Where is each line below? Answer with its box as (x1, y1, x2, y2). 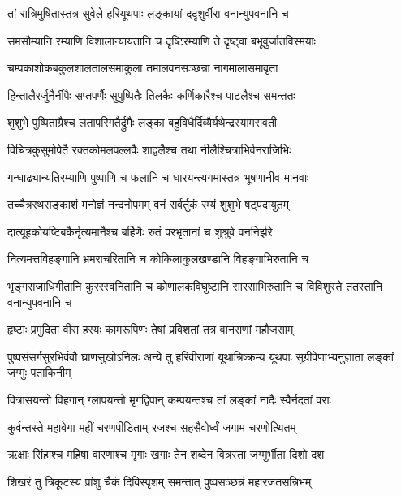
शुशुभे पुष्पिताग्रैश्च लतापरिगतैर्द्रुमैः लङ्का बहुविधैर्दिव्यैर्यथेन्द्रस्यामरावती (7, 114, 277, 131)
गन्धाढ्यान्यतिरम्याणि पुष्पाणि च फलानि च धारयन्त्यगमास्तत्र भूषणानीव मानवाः (7, 168, 309, 185)
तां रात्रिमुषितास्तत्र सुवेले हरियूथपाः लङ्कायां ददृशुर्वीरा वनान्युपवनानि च (7, 5, 289, 21)
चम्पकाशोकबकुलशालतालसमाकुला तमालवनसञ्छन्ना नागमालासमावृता (7, 59, 278, 76)
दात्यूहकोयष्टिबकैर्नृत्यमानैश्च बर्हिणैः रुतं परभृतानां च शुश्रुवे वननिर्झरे (7, 222, 273, 239)
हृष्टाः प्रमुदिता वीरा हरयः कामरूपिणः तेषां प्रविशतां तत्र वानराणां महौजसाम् (7, 321, 294, 338)
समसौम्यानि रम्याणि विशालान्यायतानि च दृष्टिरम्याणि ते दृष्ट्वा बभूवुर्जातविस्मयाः (7, 32, 316, 49)
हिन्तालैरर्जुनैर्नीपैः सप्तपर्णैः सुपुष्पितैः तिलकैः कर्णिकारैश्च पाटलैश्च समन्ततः (7, 86, 295, 103)
